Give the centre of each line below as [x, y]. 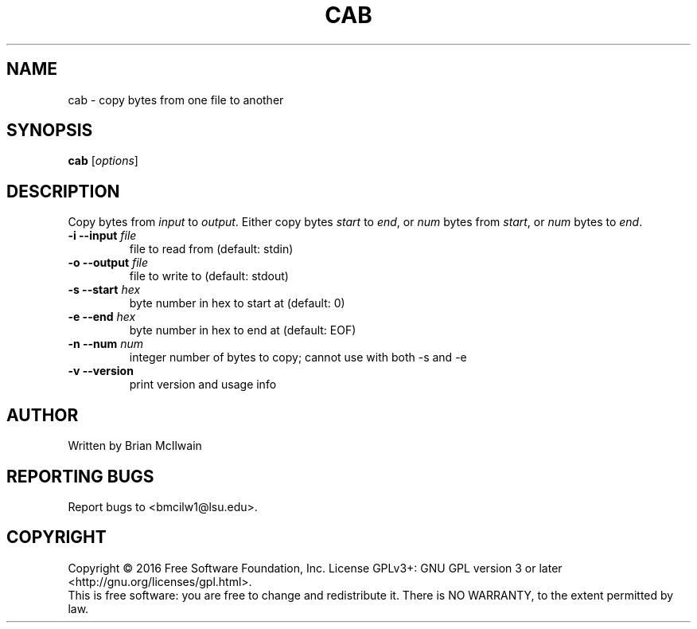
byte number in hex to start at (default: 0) [237, 303]
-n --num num [106, 344]
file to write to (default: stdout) [209, 276]
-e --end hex [102, 317]
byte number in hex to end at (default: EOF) [243, 330]
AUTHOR [43, 415]
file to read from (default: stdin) [211, 249]
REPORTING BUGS [80, 476]
